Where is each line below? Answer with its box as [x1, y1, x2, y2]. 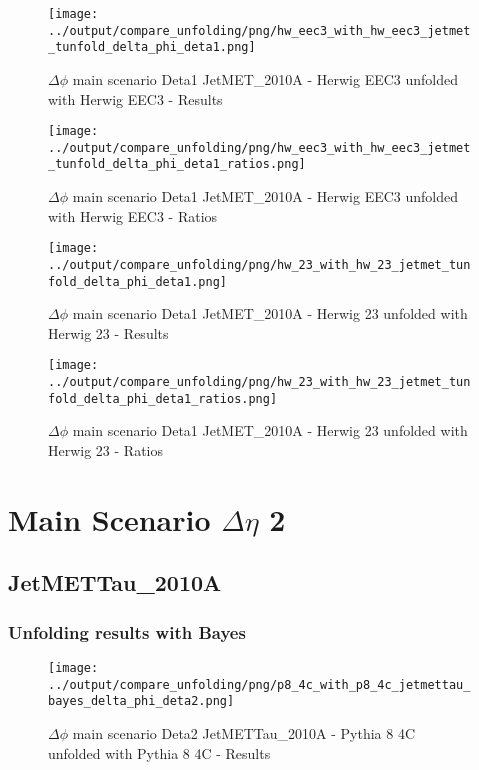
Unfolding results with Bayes [8, 619, 246, 644]
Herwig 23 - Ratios [48, 440, 164, 461]
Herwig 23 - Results [48, 322, 169, 343]
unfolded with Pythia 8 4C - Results [48, 742, 271, 763]
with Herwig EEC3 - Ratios [48, 205, 218, 226]
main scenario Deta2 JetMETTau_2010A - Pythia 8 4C [72, 722, 416, 743]
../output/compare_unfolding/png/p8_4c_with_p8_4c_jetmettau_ [48, 677, 471, 692]
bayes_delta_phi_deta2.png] [48, 694, 235, 709]
